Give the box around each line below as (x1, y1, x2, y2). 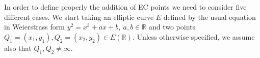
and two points (148, 21, 196, 32)
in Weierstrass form (4, 21, 65, 32)
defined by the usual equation (163, 11, 256, 22)
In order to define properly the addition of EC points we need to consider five (4, 2, 247, 12)
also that (4, 42, 32, 53)
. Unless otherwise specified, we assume (132, 31, 255, 42)
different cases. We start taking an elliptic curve (4, 11, 154, 22)
